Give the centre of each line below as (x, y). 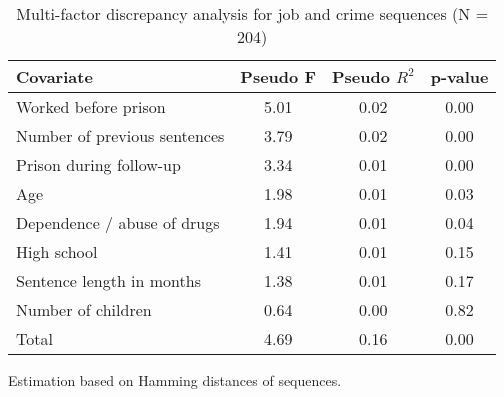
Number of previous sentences (120, 135)
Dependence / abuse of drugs (118, 222)
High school (57, 251)
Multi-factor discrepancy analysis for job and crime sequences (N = (252, 13)
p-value (459, 76)
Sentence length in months (108, 280)
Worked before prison (91, 106)
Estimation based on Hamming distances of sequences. (175, 380)
